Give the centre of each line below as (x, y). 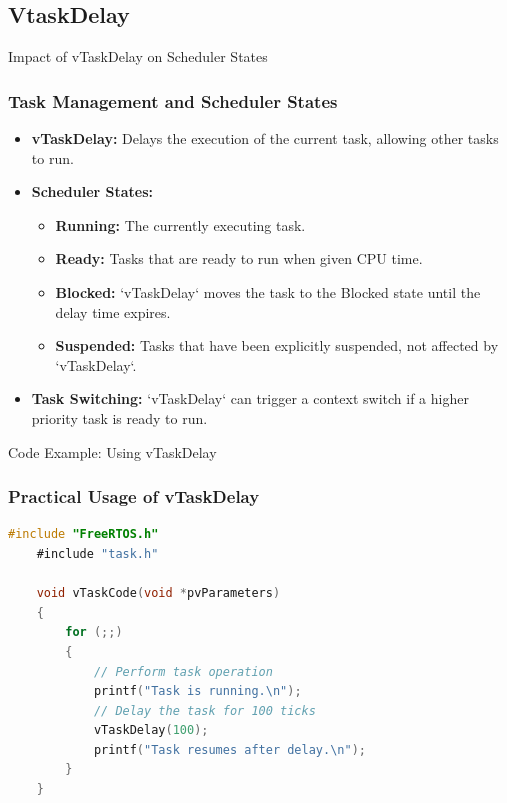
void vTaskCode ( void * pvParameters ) (158, 593)
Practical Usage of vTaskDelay (134, 496)
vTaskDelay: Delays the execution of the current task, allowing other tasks (265, 138)
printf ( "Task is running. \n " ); (197, 691)
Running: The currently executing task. (180, 224)
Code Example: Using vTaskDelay (112, 451)
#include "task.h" (97, 553)
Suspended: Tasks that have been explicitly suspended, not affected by (277, 345)
